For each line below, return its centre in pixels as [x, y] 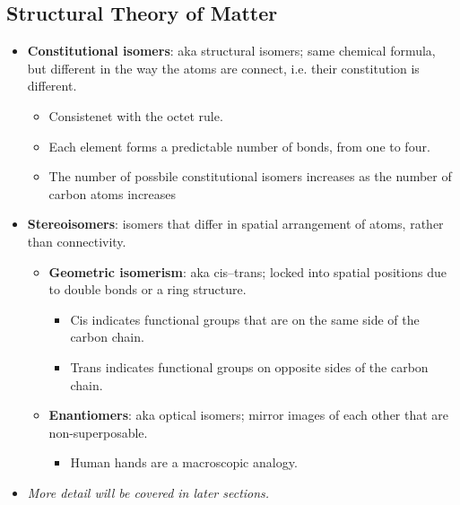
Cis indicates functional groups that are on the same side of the [245, 319]
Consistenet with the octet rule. [136, 115]
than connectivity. [77, 241]
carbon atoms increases [113, 193]
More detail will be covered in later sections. [148, 492]
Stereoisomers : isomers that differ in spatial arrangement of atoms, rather [235, 224]
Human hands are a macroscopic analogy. [184, 462]
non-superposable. [98, 432]
